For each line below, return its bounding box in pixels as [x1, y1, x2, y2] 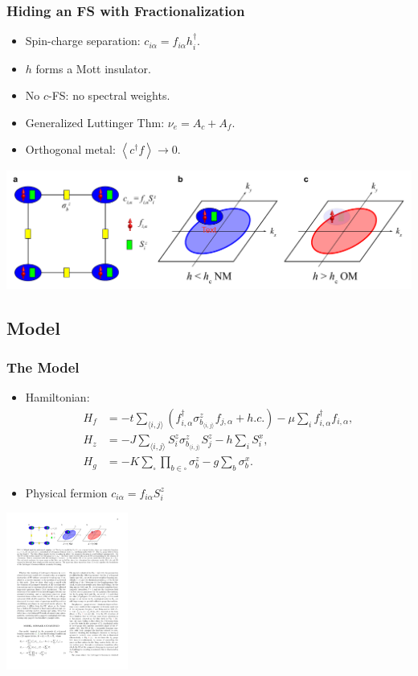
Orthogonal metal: [25, 141, 116, 158]
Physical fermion [25, 484, 108, 501]
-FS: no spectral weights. [48, 87, 170, 104]
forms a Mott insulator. [35, 60, 151, 76]
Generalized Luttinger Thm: [25, 113, 165, 130]
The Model [6, 357, 80, 377]
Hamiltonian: [25, 389, 90, 406]
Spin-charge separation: [25, 32, 141, 49]
